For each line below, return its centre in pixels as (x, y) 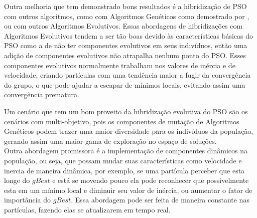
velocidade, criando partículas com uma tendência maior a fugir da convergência (127, 75)
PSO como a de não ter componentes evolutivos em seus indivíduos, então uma (126, 45)
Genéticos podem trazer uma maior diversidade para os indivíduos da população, (129, 131)
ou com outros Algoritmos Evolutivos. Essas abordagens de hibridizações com (123, 26)
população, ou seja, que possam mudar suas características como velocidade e (123, 160)
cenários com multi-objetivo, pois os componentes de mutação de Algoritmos (122, 121)
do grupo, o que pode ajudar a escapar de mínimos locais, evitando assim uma (125, 84)
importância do (28, 200)
